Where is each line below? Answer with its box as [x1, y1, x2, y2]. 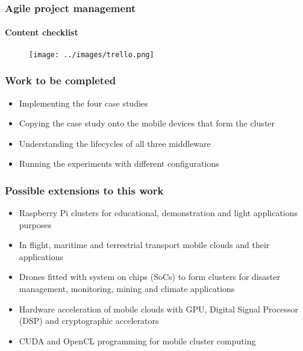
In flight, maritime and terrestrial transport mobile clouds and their [19, 238, 270, 251]
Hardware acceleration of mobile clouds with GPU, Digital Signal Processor [19, 302, 298, 315]
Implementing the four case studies [19, 96, 148, 109]
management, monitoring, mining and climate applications [19, 282, 235, 295]
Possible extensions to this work [5, 182, 164, 197]
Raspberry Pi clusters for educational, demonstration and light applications [19, 207, 298, 219]
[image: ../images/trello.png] [29, 50, 154, 59]
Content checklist [5, 26, 78, 39]
